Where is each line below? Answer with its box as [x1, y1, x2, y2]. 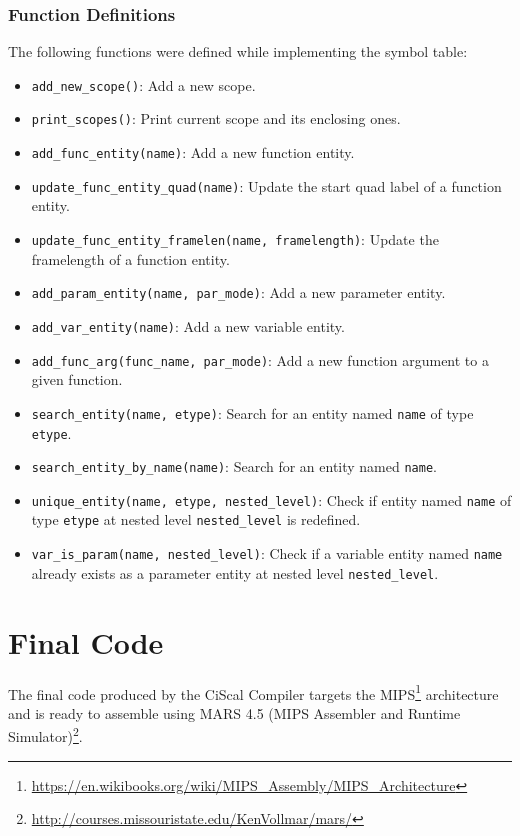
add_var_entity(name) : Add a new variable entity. [31, 315, 345, 336]
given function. [31, 369, 123, 390]
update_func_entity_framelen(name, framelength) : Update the [31, 229, 439, 250]
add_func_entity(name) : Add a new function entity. [31, 142, 355, 163]
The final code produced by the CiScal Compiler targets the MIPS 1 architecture [8, 680, 499, 704]
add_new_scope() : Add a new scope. [31, 74, 256, 95]
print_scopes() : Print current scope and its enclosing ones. [31, 108, 401, 129]
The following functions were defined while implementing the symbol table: [8, 41, 468, 62]
